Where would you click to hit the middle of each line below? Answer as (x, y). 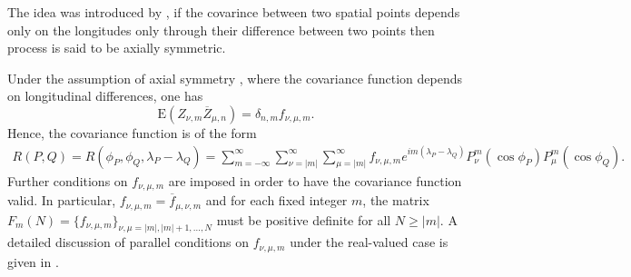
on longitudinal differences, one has (105, 96)
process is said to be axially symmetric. (117, 48)
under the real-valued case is (369, 242)
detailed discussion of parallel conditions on (128, 242)
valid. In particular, (62, 200)
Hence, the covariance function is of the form (132, 132)
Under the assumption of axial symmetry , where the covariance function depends (235, 78)
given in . (33, 261)
